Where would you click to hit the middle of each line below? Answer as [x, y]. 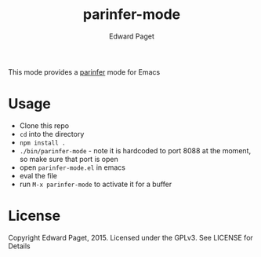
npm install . [42, 143]
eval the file [38, 175]
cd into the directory [52, 134]
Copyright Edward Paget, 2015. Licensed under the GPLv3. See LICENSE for [130, 237]
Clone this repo [44, 125]
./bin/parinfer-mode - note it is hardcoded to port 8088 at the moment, [135, 150]
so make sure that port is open [69, 159]
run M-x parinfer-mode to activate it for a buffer [96, 184]
